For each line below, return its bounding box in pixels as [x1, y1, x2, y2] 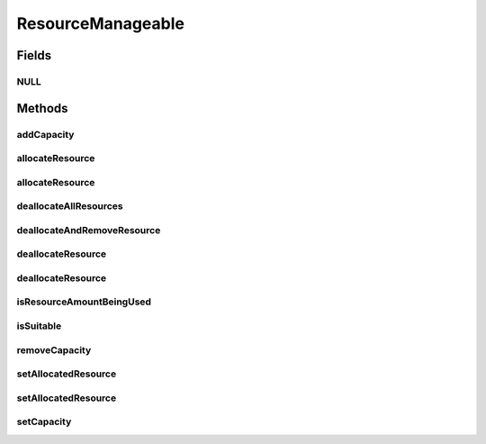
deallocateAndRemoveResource [16, 223, 161, 236]
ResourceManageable [16, 14, 184, 33]
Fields [16, 48, 52, 63]
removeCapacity [16, 343, 92, 356]
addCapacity [16, 128, 75, 140]
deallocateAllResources [16, 200, 123, 213]
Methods [16, 100, 68, 116]
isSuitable [16, 320, 62, 332]
